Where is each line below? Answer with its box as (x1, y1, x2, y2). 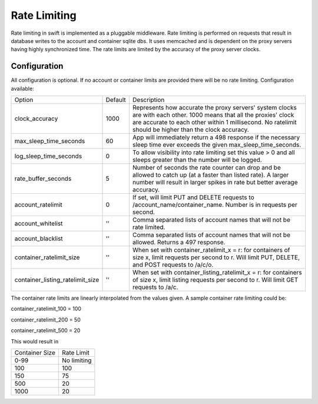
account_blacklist (14, 234, 63, 243)
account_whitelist (14, 220, 63, 228)
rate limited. (132, 223, 165, 231)
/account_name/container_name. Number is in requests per (132, 201, 297, 209)
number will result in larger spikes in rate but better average (132, 178, 298, 187)
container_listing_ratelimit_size (14, 276, 100, 284)
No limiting (62, 356, 92, 365)
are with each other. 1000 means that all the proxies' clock (132, 111, 294, 119)
